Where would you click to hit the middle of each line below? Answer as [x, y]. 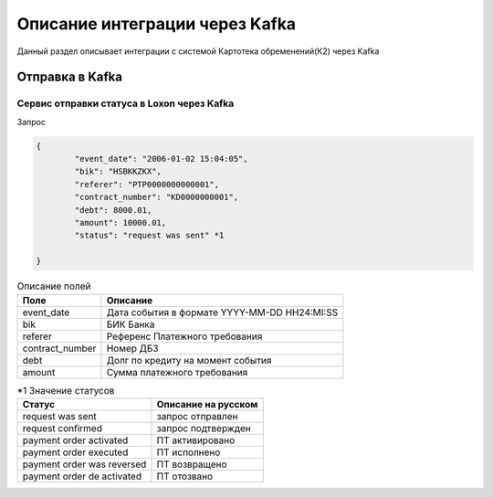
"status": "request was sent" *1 [149, 236]
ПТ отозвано [185, 476]
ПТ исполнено [189, 452]
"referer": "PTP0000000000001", [147, 184]
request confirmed [62, 428]
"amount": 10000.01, [121, 223]
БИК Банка [131, 324]
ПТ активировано [196, 440]
